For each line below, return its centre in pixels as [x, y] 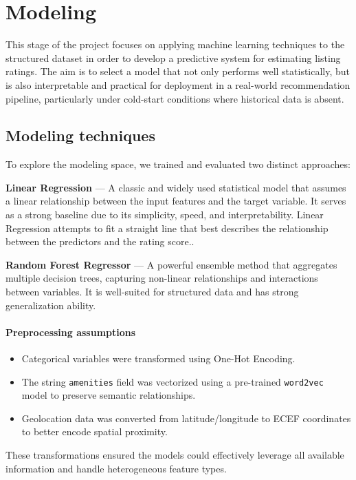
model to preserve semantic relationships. [109, 395]
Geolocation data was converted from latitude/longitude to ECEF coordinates [186, 418]
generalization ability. [51, 305]
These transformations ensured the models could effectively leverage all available [175, 455]
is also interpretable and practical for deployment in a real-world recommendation [178, 84]
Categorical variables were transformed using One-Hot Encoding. [158, 358]
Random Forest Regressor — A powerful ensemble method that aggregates [171, 264]
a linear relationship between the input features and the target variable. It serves [176, 201]
